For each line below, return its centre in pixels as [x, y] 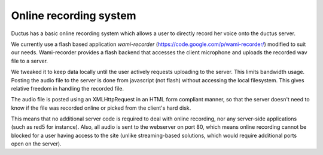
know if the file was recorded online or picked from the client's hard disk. [101, 108]
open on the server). [36, 144]
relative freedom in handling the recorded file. [67, 88]
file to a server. [29, 61]
